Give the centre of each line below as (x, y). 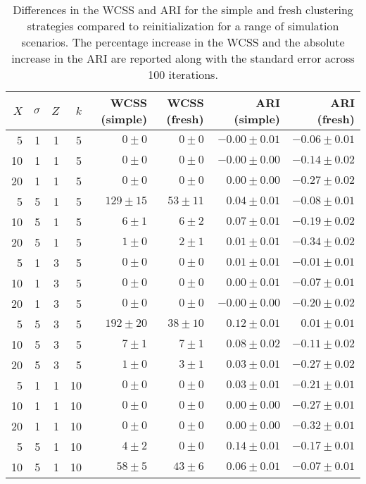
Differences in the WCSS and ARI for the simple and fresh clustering (183, 10)
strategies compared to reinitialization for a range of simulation (183, 26)
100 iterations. (183, 74)
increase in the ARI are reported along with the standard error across (183, 58)
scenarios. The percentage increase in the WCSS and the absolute (183, 42)
